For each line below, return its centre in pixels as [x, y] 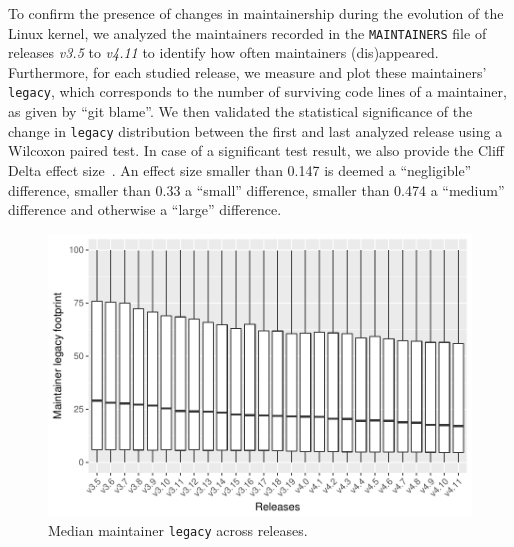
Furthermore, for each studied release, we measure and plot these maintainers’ [247, 71]
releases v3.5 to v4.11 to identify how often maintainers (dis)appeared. [223, 52]
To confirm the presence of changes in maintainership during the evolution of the [256, 13]
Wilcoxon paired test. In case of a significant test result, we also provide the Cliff [256, 150]
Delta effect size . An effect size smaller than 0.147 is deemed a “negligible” [240, 169]
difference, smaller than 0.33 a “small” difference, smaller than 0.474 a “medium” [256, 189]
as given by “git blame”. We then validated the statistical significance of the [240, 111]
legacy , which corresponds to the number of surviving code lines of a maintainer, [257, 91]
